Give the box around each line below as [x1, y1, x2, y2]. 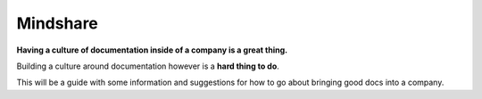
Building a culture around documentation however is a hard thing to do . [16, 61, 280, 71]
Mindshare [16, 13, 98, 33]
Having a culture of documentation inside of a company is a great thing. [16, 45, 288, 55]
